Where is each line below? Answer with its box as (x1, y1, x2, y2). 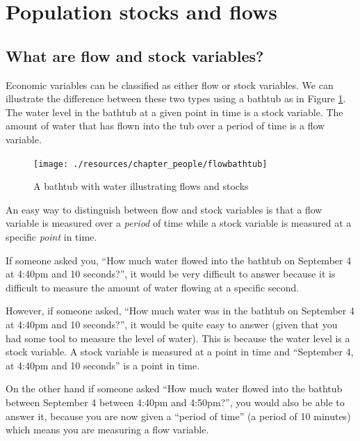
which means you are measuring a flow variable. (6, 422, 209, 437)
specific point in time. (6, 229, 97, 243)
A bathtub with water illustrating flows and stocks (33, 179, 249, 193)
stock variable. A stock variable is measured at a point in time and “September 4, (6, 344, 354, 359)
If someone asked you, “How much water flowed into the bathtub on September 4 (6, 252, 352, 267)
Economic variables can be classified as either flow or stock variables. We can (6, 77, 334, 92)
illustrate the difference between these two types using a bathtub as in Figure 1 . (6, 91, 346, 106)
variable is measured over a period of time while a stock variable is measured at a (6, 216, 352, 230)
